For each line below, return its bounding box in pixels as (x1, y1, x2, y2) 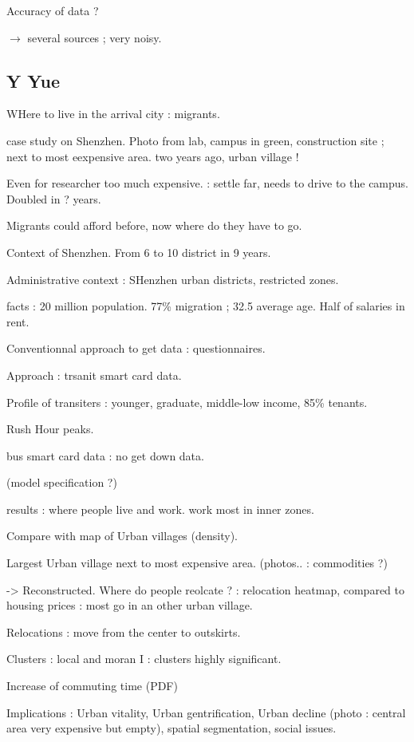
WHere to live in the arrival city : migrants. (6, 105, 220, 122)
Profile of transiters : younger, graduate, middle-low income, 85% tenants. (6, 393, 368, 410)
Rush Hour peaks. (6, 420, 94, 437)
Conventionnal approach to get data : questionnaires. (6, 340, 266, 357)
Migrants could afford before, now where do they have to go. (6, 217, 302, 234)
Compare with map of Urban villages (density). (6, 527, 238, 544)
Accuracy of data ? (6, 2, 99, 18)
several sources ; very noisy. (27, 29, 162, 45)
